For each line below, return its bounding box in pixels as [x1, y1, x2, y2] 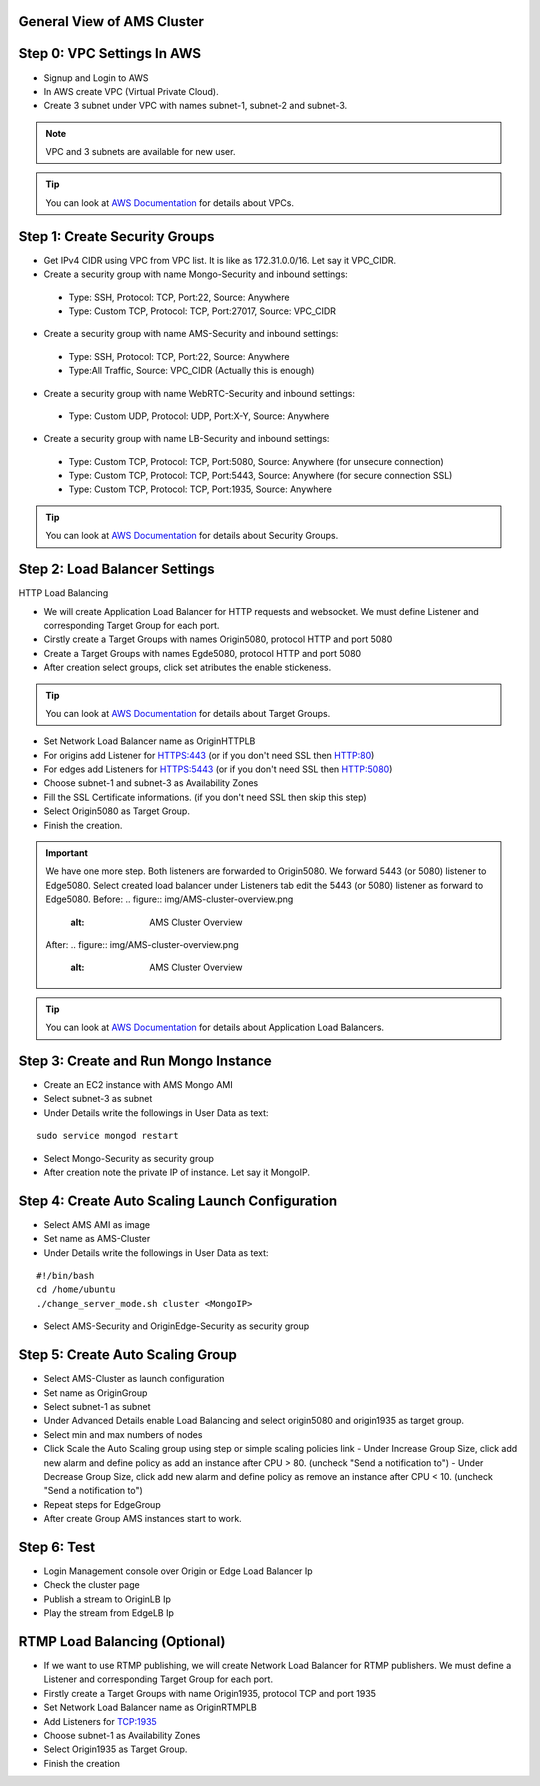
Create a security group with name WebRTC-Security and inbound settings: [43, 387, 355, 399]
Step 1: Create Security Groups [18, 228, 215, 245]
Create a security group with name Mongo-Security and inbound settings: [43, 268, 349, 280]
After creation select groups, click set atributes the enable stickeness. [43, 661, 332, 674]
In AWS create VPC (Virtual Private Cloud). [43, 85, 219, 97]
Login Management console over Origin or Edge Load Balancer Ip [43, 1565, 314, 1577]
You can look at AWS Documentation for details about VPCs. [45, 196, 295, 209]
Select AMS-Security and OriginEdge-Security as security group [43, 1320, 310, 1332]
